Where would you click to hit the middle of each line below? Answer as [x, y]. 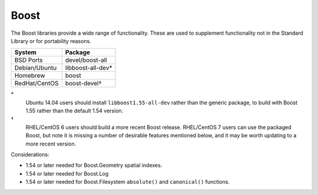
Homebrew [30, 75]
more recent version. [51, 144]
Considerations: [30, 155]
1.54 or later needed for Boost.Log [67, 173]
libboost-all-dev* [89, 68]
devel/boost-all [86, 60]
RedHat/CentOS [37, 84]
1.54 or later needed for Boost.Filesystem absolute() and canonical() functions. [127, 182]
